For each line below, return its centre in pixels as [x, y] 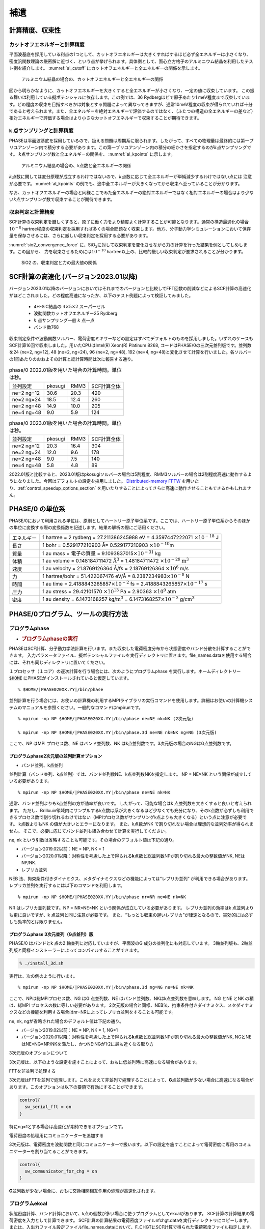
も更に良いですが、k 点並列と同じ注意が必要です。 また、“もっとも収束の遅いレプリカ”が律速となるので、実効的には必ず [131, 915]
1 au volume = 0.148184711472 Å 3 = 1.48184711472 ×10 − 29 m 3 [116, 560]
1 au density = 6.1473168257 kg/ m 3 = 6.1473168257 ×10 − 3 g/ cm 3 [119, 599]
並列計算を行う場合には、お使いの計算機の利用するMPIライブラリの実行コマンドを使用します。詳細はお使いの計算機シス [131, 701]
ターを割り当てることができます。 [56, 1151]
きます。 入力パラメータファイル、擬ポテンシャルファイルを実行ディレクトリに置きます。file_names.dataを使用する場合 [130, 655]
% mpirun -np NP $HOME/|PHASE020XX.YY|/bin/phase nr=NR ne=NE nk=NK [102, 897]
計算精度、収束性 [35, 30]
